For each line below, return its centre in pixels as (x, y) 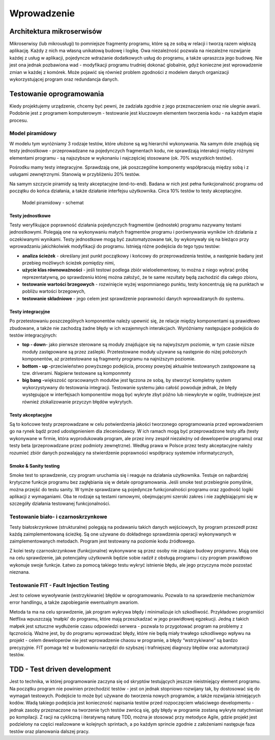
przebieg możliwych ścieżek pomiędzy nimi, (68, 263)
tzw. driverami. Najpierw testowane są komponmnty (77, 373)
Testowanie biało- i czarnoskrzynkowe (58, 517)
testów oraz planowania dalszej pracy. (50, 731)
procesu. (19, 120)
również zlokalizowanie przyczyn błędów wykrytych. (77, 402)
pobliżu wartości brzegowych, (54, 291)
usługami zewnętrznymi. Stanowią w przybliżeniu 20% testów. (75, 174)
